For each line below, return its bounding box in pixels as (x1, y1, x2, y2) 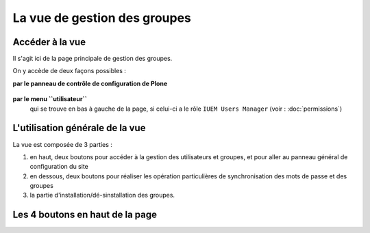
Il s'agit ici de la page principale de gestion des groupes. (12, 55, 173, 63)
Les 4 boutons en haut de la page (12, 209, 158, 221)
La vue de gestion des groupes (12, 10, 192, 25)
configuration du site (29, 163, 88, 171)
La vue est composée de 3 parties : (12, 140, 113, 148)
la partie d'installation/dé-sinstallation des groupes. (29, 191, 175, 200)
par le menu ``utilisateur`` (12, 95, 87, 103)
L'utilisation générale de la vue (12, 122, 146, 134)
